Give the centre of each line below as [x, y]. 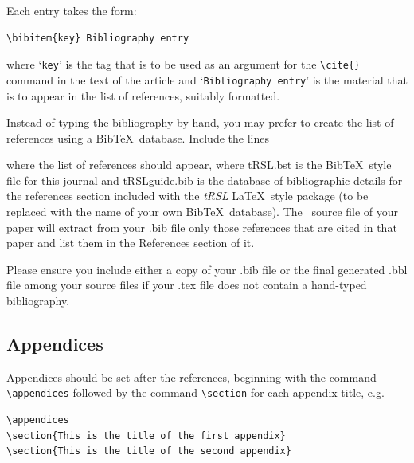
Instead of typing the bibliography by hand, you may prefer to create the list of [200, 122]
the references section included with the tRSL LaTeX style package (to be [187, 196]
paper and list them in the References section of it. [131, 243]
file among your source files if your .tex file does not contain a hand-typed [187, 285]
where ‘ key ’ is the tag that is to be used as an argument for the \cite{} [184, 64]
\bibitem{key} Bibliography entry [98, 38]
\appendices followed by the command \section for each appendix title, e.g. [195, 392]
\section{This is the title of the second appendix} [149, 451]
